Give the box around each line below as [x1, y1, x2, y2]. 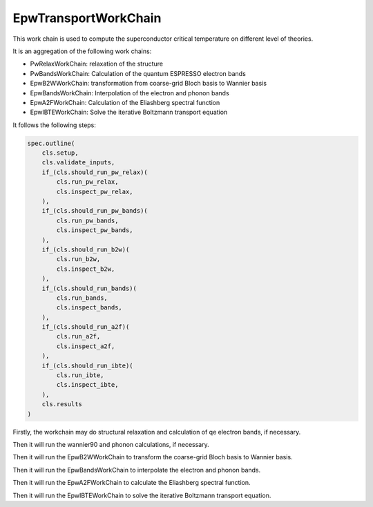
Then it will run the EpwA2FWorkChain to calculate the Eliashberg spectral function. [12, 479, 251, 487]
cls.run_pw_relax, [56, 178, 119, 186]
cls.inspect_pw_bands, [56, 227, 134, 234]
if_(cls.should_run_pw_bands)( [41, 207, 148, 215]
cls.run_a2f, [56, 332, 101, 341]
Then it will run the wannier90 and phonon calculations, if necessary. [12, 440, 210, 448]
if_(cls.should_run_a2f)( [41, 323, 130, 331]
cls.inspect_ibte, [56, 381, 119, 389]
